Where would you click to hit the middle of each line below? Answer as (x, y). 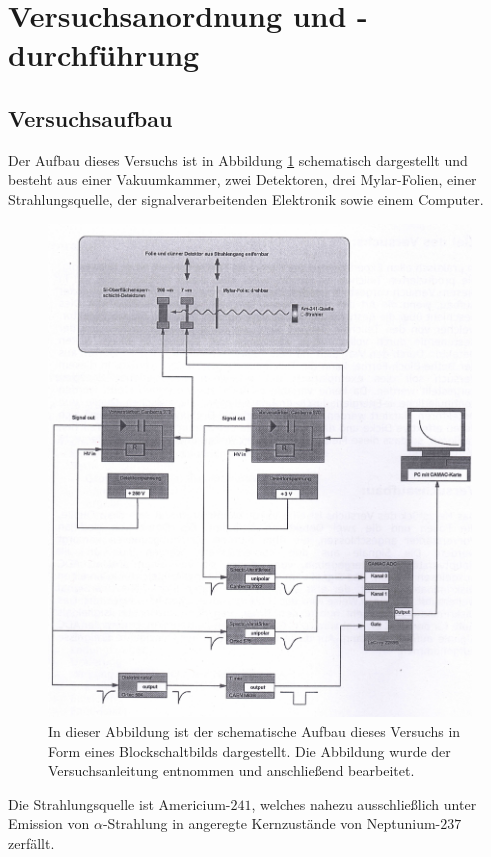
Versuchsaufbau (90, 117)
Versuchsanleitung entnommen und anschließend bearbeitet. (231, 770)
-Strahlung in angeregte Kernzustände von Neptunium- (271, 823)
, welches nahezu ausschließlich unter (364, 803)
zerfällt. (31, 843)
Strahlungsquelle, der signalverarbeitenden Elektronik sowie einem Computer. (246, 198)
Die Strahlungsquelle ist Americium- (119, 803)
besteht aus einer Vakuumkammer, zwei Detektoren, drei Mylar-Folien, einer (242, 179)
